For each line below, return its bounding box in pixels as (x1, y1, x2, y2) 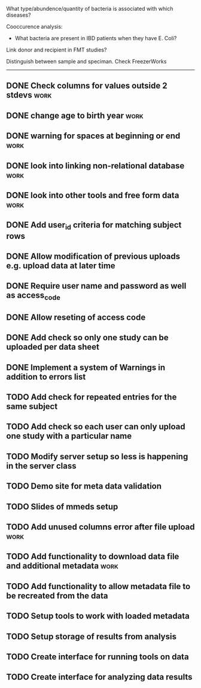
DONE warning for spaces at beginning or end (6, 131, 181, 141)
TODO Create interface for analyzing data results (6, 672, 193, 682)
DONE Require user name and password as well (6, 281, 187, 291)
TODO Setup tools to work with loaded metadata (6, 611, 190, 622)
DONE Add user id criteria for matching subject (6, 220, 182, 232)
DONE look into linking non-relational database (6, 160, 185, 171)
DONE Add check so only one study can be (6, 332, 169, 343)
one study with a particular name (6, 431, 132, 441)
